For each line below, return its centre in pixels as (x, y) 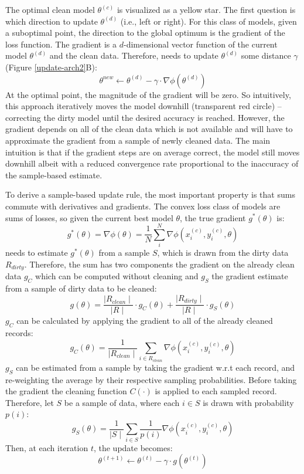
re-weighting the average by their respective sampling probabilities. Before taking (151, 379)
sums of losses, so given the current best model (89, 217)
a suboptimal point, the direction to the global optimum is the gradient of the (145, 33)
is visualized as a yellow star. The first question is (206, 9)
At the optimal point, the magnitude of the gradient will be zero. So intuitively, (148, 94)
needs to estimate (37, 253)
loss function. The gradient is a (61, 44)
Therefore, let (30, 402)
